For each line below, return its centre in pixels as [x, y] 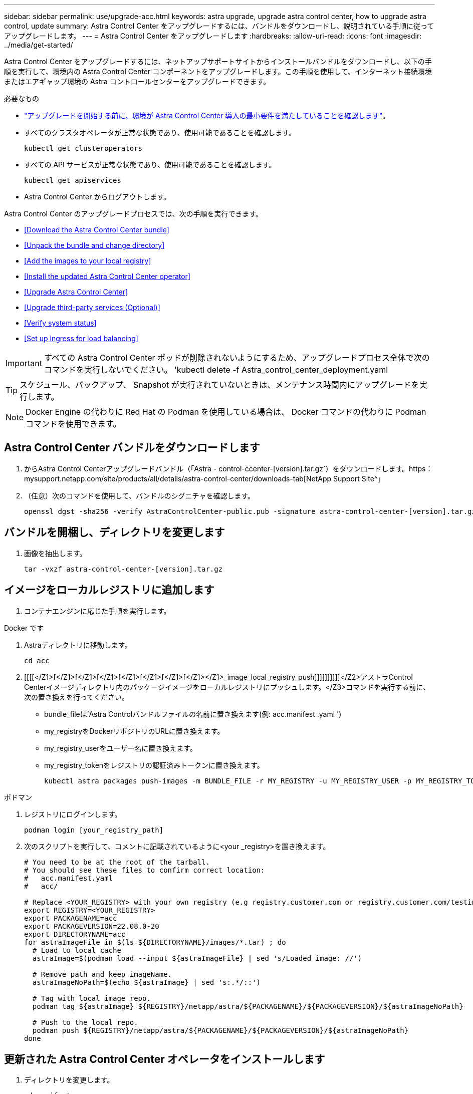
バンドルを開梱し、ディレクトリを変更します [114, 532]
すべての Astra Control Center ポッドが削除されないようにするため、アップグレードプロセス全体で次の [237, 358]
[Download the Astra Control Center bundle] [97, 230]
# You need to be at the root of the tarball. [117, 862]
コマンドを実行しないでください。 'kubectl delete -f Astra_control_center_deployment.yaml [216, 370]
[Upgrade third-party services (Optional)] [92, 307]
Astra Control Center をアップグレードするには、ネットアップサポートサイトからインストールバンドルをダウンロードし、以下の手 [218, 61]
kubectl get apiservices [73, 180]
